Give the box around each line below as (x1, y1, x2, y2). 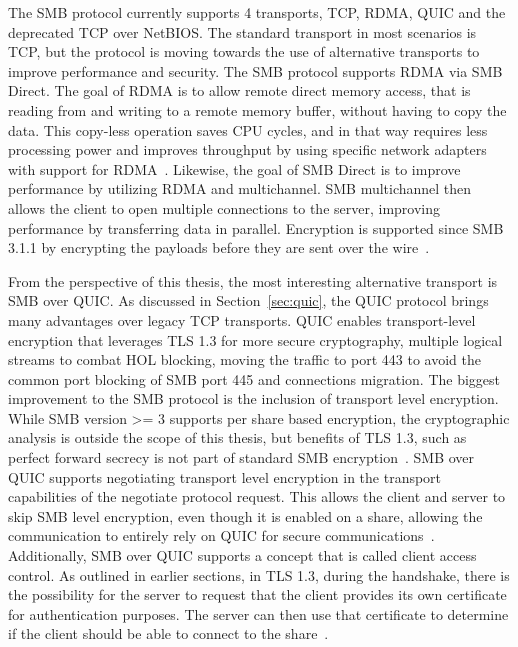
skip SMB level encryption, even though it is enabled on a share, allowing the (8, 505, 483, 526)
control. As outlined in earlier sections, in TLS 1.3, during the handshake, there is (8, 564, 510, 585)
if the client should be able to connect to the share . (8, 623, 329, 644)
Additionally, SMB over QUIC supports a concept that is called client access (8, 545, 477, 566)
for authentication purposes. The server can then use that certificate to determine (8, 603, 509, 624)
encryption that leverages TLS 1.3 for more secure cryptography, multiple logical (8, 329, 503, 350)
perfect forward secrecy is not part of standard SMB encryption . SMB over (8, 447, 475, 468)
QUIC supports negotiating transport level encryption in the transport (8, 466, 442, 487)
